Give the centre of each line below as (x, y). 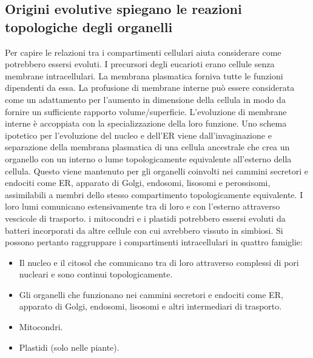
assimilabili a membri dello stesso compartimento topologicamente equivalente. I (154, 194)
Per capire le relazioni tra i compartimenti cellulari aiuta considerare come (143, 52)
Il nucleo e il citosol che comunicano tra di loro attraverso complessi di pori (159, 262)
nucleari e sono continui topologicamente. (96, 274)
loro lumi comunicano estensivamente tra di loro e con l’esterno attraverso (143, 206)
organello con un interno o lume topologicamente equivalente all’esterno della (148, 158)
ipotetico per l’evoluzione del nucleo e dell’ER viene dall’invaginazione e (138, 135)
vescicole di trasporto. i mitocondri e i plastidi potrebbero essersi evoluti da (145, 218)
